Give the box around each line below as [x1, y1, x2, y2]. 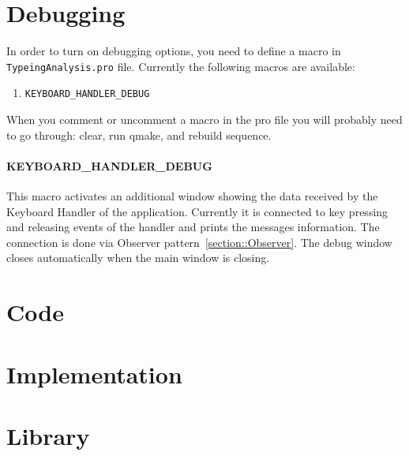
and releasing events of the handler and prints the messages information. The [6, 219, 380, 235]
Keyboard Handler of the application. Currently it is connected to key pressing [6, 203, 388, 219]
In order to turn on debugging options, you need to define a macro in [6, 43, 341, 59]
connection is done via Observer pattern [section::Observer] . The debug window [6, 234, 392, 250]
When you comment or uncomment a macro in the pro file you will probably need [6, 111, 403, 128]
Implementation [6, 357, 182, 390]
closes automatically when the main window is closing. [6, 249, 270, 266]
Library [6, 419, 90, 451]
